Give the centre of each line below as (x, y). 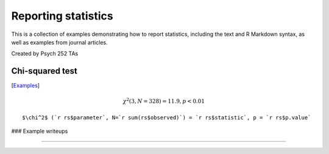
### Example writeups (40, 131)
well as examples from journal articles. (59, 42)
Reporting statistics (62, 16)
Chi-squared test (44, 71)
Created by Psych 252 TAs (45, 54)
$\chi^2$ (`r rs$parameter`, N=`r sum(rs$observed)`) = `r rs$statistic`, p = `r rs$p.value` (167, 117)
